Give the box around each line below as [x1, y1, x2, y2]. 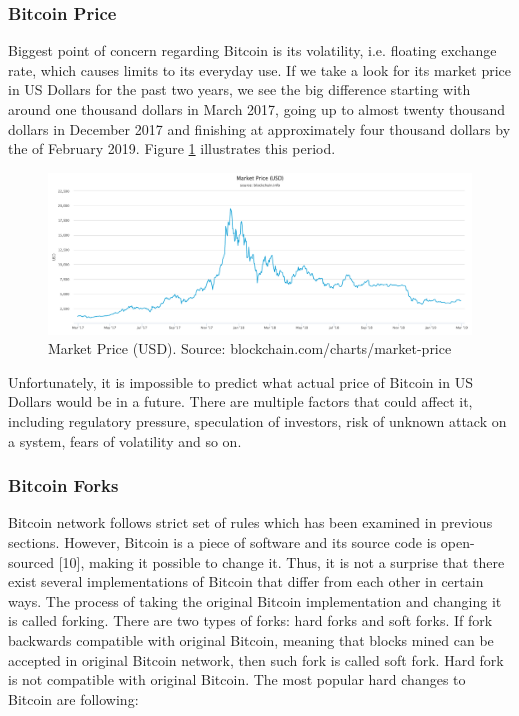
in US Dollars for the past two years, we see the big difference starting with [8, 79, 471, 100]
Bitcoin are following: [8, 688, 139, 709]
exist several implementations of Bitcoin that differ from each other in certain [8, 571, 484, 592]
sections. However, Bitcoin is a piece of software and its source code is [8, 532, 437, 553]
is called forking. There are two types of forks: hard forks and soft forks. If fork [8, 610, 493, 631]
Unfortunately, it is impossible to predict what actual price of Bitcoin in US [8, 371, 473, 392]
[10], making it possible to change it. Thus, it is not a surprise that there [58, 551, 505, 572]
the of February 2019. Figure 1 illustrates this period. [8, 138, 336, 159]
